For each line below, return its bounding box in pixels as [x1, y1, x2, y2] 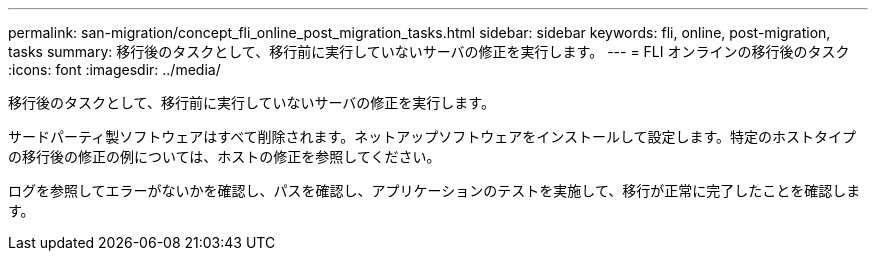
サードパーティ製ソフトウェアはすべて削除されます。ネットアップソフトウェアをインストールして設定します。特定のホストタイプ [8, 128, 857, 145]
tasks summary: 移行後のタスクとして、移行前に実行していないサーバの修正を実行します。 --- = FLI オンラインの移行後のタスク [8, 43, 850, 60]
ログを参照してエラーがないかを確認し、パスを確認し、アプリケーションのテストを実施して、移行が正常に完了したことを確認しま [8, 182, 861, 199]
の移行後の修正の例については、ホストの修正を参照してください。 [8, 148, 441, 165]
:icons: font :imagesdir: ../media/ [8, 61, 221, 78]
